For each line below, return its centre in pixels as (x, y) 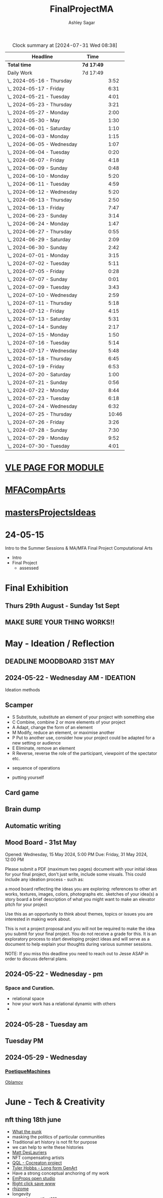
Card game (22, 793)
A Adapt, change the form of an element (53, 727)
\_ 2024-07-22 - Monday (38, 390)
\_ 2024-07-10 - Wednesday (42, 295)
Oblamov (14, 1082)
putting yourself (28, 777)
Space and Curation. (30, 988)
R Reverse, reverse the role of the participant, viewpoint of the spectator (84, 753)
